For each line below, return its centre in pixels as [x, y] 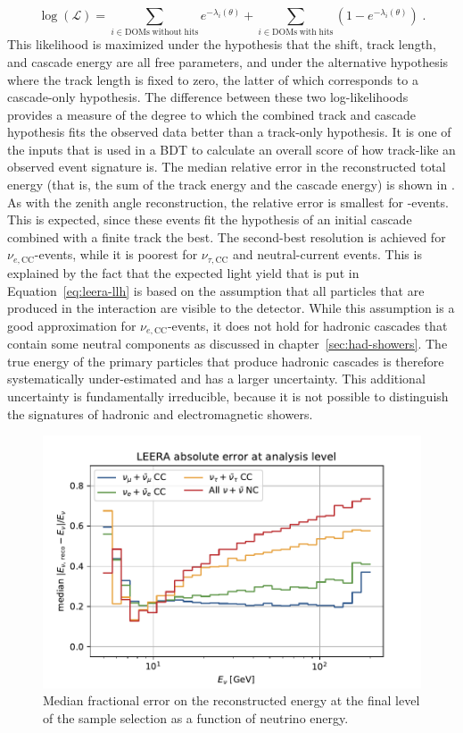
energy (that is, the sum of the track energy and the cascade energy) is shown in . [231, 185]
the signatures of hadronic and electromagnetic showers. [160, 413]
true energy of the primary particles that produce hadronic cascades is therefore [226, 361]
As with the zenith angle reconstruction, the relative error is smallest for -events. [228, 202]
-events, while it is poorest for [116, 254]
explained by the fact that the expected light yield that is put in [183, 272]
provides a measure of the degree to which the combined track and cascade [212, 114]
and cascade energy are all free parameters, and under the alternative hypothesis [228, 61]
